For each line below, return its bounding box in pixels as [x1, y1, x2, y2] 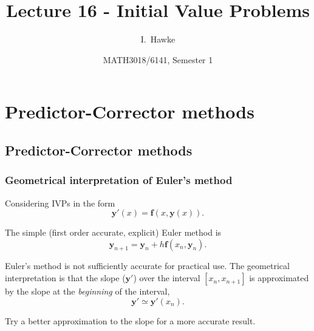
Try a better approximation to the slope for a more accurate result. [5, 314, 256, 327]
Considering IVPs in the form [5, 196, 115, 209]
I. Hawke [140, 33, 176, 46]
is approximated [249, 271, 309, 284]
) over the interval [133, 271, 200, 284]
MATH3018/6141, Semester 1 [103, 53, 213, 66]
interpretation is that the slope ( [5, 271, 126, 284]
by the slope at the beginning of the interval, [5, 285, 170, 298]
